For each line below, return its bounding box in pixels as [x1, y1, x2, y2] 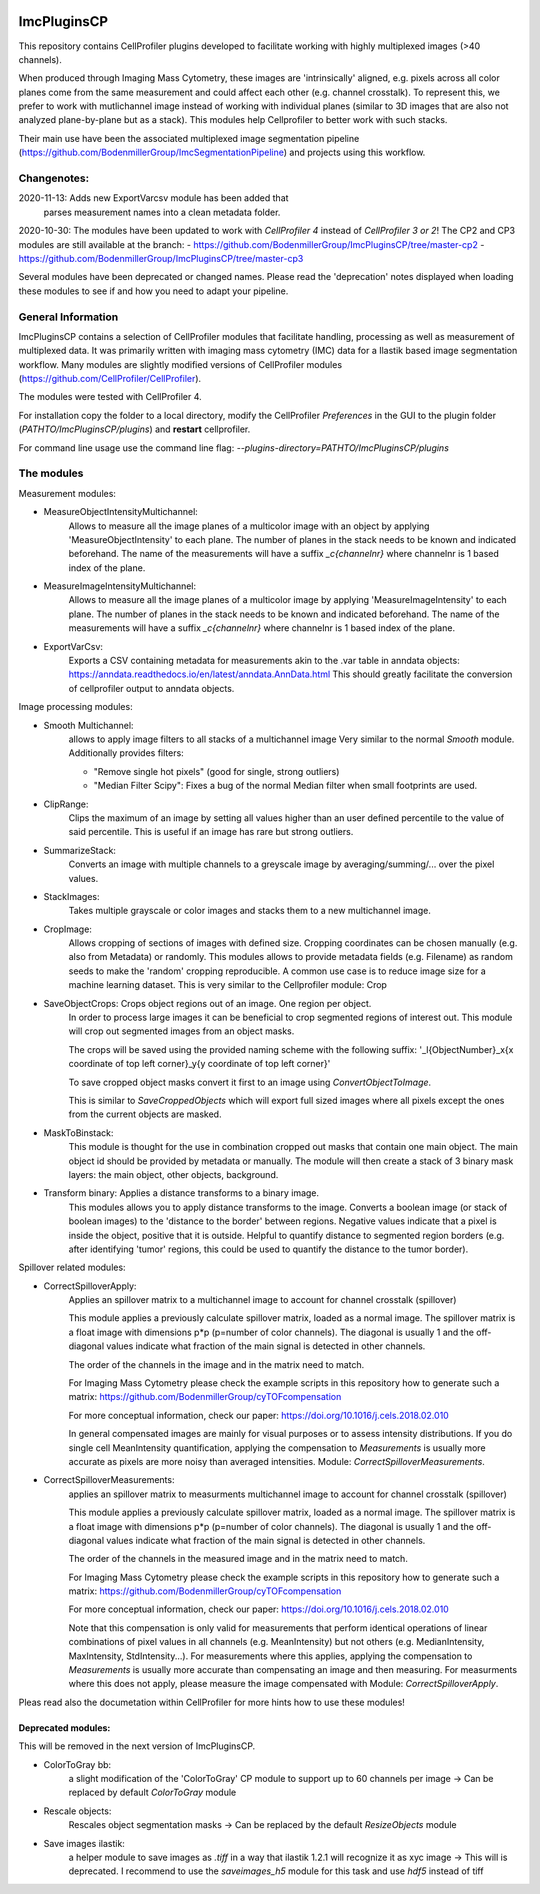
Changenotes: [18, 171, 90, 185]
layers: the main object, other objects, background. [68, 1168, 279, 1180]
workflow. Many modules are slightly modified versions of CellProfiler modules [18, 358, 343, 370]
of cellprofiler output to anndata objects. [68, 682, 235, 694]
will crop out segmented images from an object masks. [68, 1025, 295, 1037]
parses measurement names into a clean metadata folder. [43, 206, 281, 218]
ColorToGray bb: [43, 1758, 112, 1770]
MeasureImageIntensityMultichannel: [43, 580, 197, 592]
